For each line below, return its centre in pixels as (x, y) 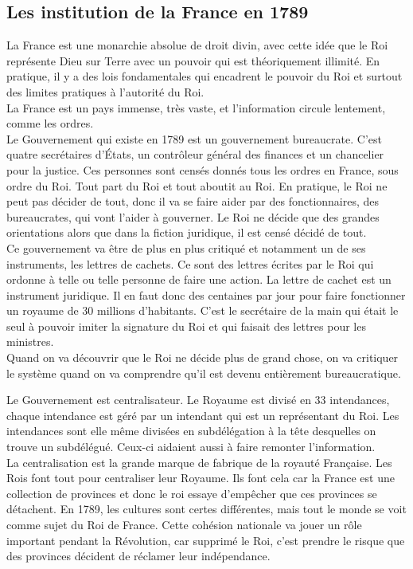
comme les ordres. (50, 123)
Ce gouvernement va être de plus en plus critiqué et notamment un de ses (186, 247)
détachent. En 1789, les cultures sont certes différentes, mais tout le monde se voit (206, 509)
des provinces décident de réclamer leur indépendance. (138, 556)
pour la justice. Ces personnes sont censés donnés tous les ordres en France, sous (203, 169)
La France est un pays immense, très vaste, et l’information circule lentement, (196, 107)
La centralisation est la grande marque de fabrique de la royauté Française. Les (199, 462)
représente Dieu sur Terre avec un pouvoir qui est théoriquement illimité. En (193, 60)
